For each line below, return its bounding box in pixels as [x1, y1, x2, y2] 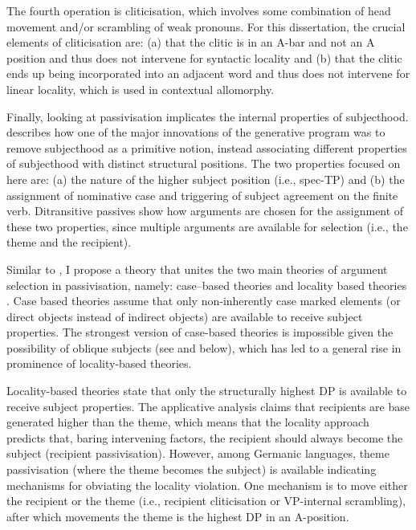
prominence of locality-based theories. [6, 355, 192, 372]
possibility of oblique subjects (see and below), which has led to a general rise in [6, 339, 402, 356]
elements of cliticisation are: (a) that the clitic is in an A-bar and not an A [6, 34, 375, 51]
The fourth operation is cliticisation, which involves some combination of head [6, 2, 391, 18]
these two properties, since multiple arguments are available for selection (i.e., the [6, 218, 408, 234]
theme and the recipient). [6, 234, 132, 251]
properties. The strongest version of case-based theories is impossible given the [6, 324, 394, 340]
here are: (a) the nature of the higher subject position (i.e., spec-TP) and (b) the [6, 170, 405, 187]
